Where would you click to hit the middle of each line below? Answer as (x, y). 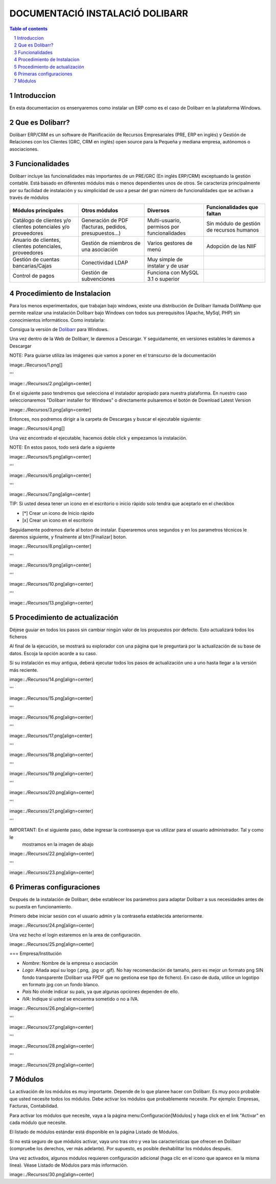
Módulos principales (38, 211)
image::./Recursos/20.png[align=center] (52, 792)
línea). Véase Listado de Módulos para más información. (69, 1165)
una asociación (100, 250)
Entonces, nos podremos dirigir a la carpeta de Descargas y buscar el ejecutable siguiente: (106, 419)
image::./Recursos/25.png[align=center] (52, 944)
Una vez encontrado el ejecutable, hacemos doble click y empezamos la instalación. (98, 438)
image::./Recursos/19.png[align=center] (51, 773)
